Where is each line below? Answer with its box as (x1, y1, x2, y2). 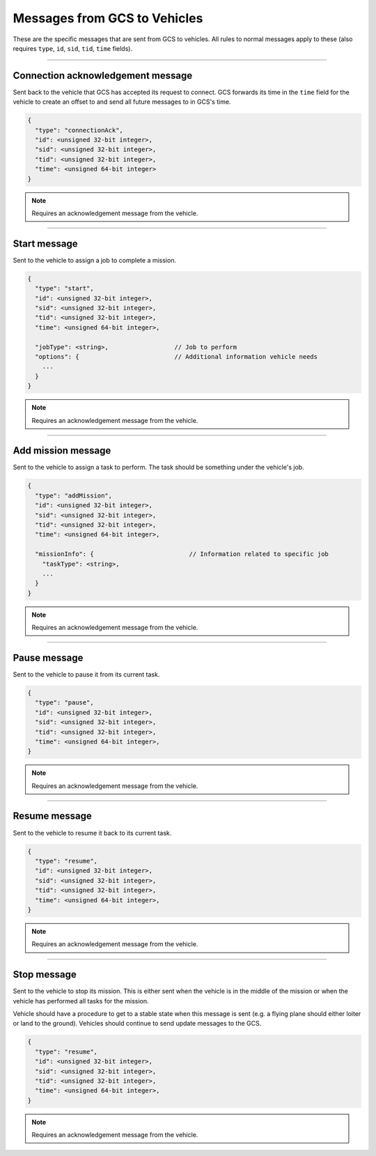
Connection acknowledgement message (13, 70, 193, 82)
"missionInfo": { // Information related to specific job (35, 550, 329, 558)
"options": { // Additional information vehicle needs (35, 353, 318, 360)
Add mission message (13, 445, 111, 456)
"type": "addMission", (35, 491, 113, 500)
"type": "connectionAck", (35, 126, 123, 134)
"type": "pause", (35, 699, 94, 707)
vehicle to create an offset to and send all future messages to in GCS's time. (13, 98, 231, 106)
